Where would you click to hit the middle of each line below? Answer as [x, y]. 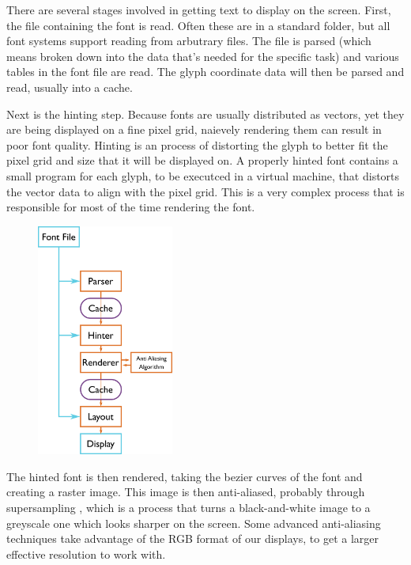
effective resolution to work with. [86, 554]
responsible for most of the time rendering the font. [131, 207]
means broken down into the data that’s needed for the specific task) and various [203, 56]
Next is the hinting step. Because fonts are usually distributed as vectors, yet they [205, 114]
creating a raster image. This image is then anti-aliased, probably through [186, 492]
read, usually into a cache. [70, 87]
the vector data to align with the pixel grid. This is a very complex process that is [205, 191]
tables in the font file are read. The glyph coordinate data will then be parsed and [205, 72]
